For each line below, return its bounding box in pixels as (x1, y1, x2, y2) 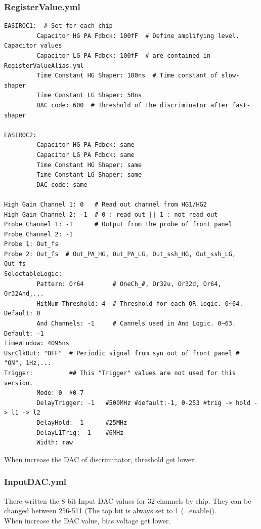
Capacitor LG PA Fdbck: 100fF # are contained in (36, 52, 211, 59)
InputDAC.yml (4, 475, 67, 488)
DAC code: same (36, 181, 88, 188)
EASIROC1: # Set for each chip (4, 22, 113, 30)
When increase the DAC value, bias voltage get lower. (4, 515, 171, 525)
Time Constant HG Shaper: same (36, 161, 142, 169)
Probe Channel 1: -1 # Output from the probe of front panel (4, 221, 233, 228)
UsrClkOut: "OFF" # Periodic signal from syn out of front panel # (4, 349, 240, 357)
